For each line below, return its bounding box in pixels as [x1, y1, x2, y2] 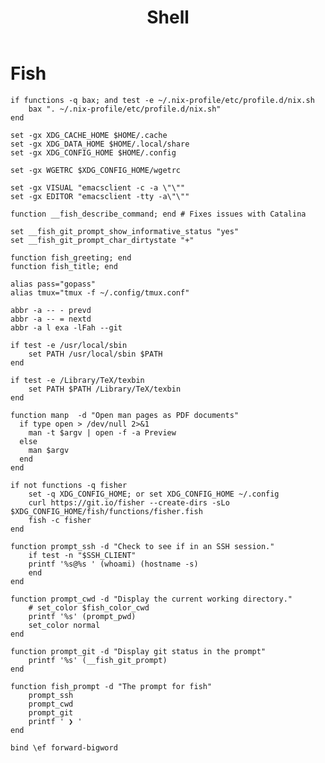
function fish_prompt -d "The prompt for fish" [10, 681, 213, 691]
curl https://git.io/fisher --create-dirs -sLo [28, 497, 230, 508]
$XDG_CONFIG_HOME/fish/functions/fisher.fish [10, 506, 203, 516]
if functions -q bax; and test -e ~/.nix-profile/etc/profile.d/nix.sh [10, 95, 315, 105]
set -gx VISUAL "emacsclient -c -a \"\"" [10, 182, 186, 193]
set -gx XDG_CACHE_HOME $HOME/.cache [10, 130, 168, 140]
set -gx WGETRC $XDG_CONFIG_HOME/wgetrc [10, 165, 182, 175]
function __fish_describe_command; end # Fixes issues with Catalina [10, 209, 307, 219]
